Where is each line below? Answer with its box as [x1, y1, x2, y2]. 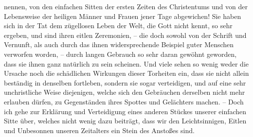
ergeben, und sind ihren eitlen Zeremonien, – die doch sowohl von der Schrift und [4, 30, 247, 40]
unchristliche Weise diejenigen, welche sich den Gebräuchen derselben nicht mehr [4, 87, 245, 97]
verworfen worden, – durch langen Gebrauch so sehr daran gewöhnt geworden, [4, 49, 237, 59]
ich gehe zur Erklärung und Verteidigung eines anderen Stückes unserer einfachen [4, 106, 247, 116]
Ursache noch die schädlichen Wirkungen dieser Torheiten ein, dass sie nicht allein [4, 68, 249, 78]
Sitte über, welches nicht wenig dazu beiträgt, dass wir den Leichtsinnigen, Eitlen [4, 116, 247, 126]
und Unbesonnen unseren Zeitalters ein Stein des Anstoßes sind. [4, 125, 195, 135]
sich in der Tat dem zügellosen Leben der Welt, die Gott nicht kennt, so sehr [4, 20, 233, 31]
